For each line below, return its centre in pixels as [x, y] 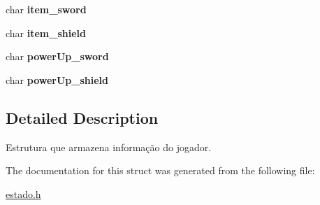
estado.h [23, 193]
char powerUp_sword [57, 56]
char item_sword [46, 9]
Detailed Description [82, 117]
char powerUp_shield [57, 79]
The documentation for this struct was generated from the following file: [160, 170]
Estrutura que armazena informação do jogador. [109, 147]
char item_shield [46, 33]
